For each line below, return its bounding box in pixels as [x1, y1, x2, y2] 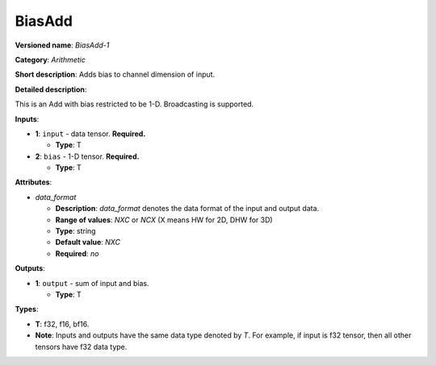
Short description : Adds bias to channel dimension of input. [15, 69, 216, 80]
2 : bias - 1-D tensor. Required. [35, 151, 140, 161]
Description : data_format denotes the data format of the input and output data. [55, 204, 320, 214]
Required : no [55, 248, 99, 258]
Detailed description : [15, 85, 87, 94]
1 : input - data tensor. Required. [35, 129, 146, 139]
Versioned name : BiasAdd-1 [15, 40, 110, 50]
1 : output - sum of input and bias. [35, 278, 149, 288]
